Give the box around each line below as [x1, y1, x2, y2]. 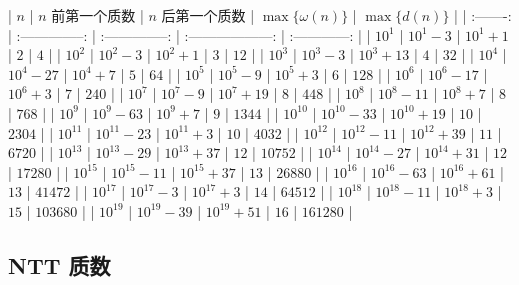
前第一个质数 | [51, 5, 144, 25]
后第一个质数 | [161, 5, 255, 25]
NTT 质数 [8, 249, 111, 280]
